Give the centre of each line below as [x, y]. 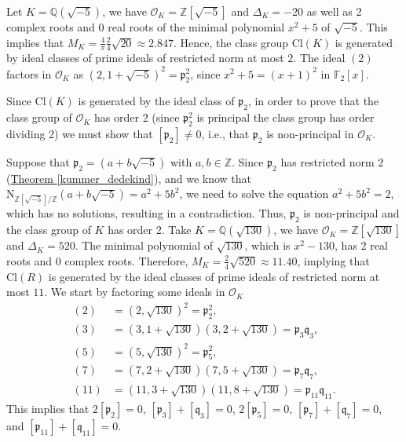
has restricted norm [327, 161]
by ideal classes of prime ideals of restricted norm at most [145, 58]
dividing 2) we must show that [80, 133]
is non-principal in [310, 133]
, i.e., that [225, 133]
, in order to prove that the [313, 101]
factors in [29, 73]
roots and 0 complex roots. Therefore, [97, 260]
